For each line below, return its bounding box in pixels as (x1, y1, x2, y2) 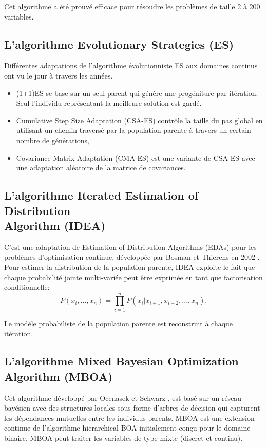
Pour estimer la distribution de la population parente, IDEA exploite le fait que (4, 261, 255, 272)
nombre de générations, (16, 134, 89, 145)
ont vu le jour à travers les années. (4, 70, 113, 81)
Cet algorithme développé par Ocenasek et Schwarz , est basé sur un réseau (4, 392, 242, 403)
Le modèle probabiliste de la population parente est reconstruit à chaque (4, 318, 233, 328)
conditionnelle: (4, 282, 50, 293)
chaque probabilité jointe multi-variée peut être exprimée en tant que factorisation (4, 271, 263, 282)
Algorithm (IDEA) (4, 217, 106, 233)
